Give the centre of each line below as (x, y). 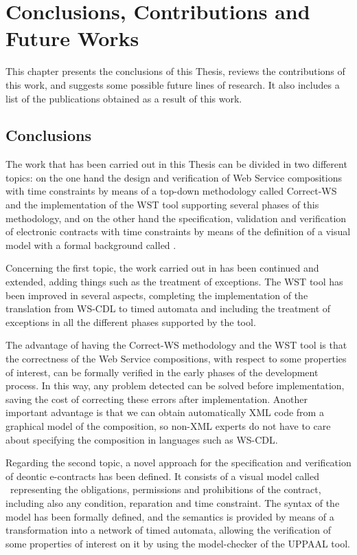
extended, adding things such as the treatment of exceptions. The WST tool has (174, 282)
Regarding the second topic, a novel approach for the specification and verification (178, 462)
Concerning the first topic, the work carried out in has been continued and (162, 268)
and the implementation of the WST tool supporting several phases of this (162, 205)
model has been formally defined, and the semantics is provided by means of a (170, 516)
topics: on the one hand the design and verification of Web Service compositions (174, 177)
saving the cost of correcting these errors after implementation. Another (157, 399)
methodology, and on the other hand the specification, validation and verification (176, 218)
